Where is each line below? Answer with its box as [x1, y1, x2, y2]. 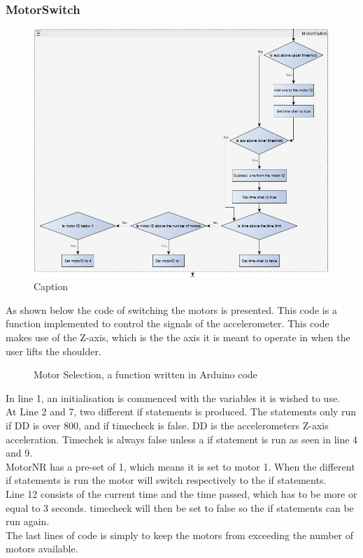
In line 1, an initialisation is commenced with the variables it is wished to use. [6, 390, 341, 405]
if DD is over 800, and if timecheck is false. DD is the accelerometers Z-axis [6, 417, 329, 432]
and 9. [6, 445, 33, 460]
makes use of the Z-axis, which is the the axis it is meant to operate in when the [6, 330, 350, 345]
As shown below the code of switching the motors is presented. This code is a [6, 302, 337, 317]
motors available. [6, 541, 78, 556]
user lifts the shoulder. [6, 343, 101, 358]
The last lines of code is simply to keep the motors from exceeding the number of [6, 527, 354, 542]
